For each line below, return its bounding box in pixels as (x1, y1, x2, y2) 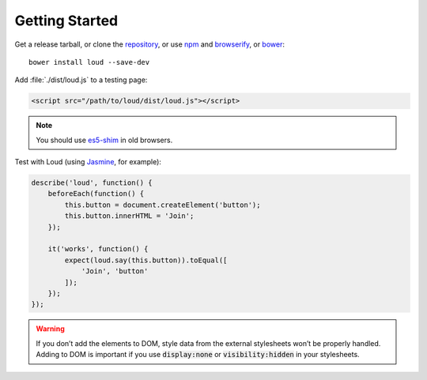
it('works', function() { (47, 245, 149, 254)
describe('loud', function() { (31, 179, 153, 187)
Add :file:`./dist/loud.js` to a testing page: (14, 75, 148, 85)
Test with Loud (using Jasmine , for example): (14, 157, 162, 167)
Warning (36, 324, 65, 333)
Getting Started (14, 12, 119, 29)
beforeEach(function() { (47, 190, 145, 198)
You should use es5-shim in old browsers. (36, 135, 173, 145)
